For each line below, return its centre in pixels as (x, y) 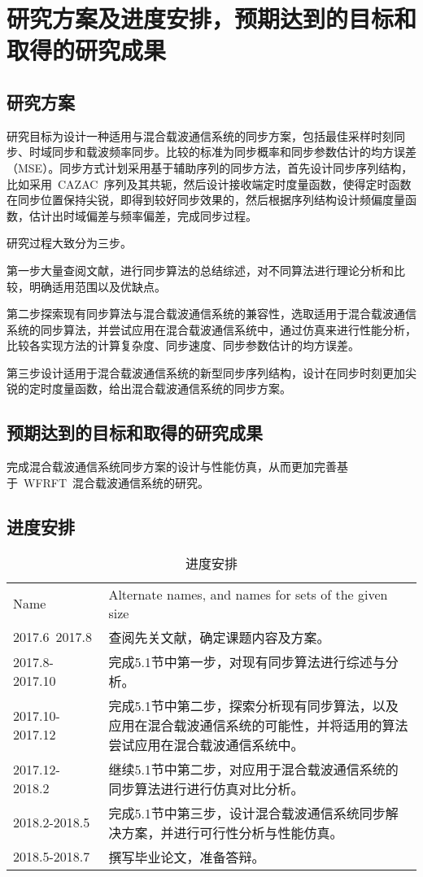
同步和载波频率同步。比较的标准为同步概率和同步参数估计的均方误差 (234, 152)
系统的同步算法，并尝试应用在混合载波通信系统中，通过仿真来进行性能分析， (211, 329)
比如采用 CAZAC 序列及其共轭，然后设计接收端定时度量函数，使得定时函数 (209, 183)
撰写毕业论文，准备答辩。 (187, 857)
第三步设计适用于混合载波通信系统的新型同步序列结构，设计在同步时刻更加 (206, 372)
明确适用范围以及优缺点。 (97, 286)
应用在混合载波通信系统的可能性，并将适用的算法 (258, 725)
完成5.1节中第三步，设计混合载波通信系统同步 (247, 813)
